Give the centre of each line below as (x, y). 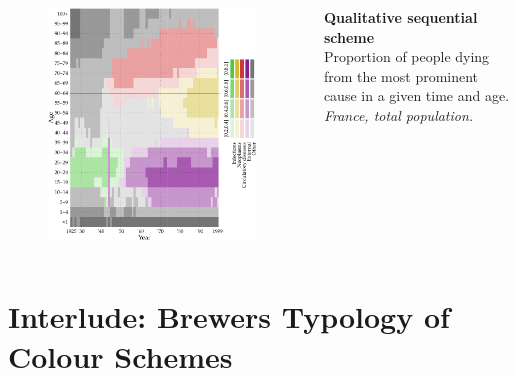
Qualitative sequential (400, 16)
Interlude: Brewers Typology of (229, 316)
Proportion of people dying (406, 56)
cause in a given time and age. (416, 95)
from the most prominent (401, 75)
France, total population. (398, 114)
